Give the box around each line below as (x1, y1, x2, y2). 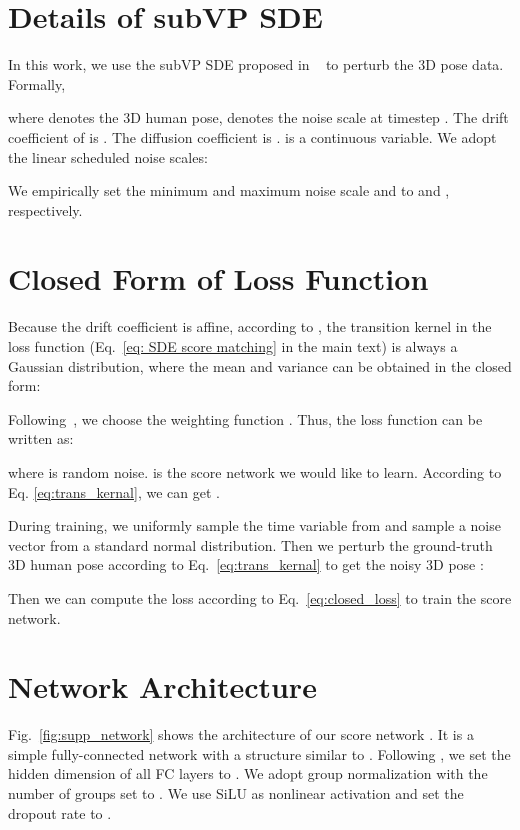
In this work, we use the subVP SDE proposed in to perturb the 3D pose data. (8, 54, 504, 75)
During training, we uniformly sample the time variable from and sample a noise (8, 515, 501, 536)
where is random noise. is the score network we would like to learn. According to (8, 461, 502, 482)
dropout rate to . (8, 802, 112, 823)
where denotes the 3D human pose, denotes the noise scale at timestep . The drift (8, 107, 509, 128)
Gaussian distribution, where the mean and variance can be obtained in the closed (8, 355, 512, 376)
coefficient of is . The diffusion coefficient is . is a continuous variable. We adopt (8, 126, 497, 147)
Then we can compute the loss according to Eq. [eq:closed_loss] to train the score (8, 587, 512, 608)
